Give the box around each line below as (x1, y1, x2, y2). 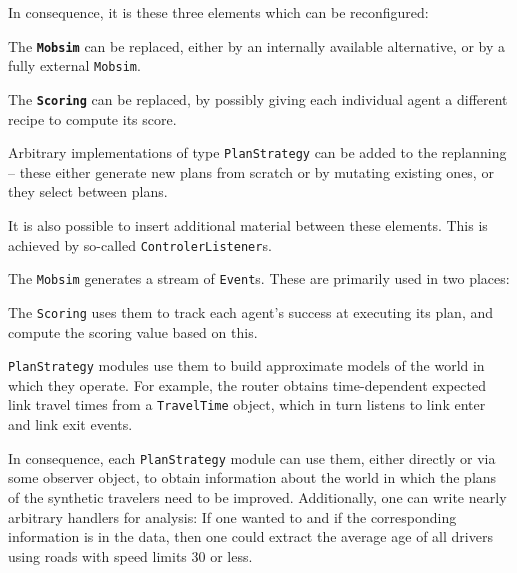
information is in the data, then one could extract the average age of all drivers (8, 526, 493, 547)
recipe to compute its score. (8, 108, 177, 129)
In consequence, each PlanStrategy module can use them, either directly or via (8, 447, 496, 468)
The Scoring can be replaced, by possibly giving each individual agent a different (8, 88, 508, 109)
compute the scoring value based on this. (8, 321, 258, 342)
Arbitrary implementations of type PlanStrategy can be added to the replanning (8, 142, 507, 163)
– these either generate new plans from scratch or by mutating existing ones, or (8, 161, 494, 182)
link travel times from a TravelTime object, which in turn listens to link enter (8, 394, 486, 415)
